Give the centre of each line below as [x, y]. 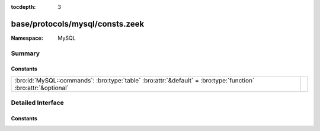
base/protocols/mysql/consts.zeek [78, 24]
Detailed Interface [38, 103]
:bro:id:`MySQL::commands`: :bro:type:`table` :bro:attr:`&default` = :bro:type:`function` [135, 80]
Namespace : [27, 38]
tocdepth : [23, 7]
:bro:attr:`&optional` [42, 88]
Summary [25, 53]
